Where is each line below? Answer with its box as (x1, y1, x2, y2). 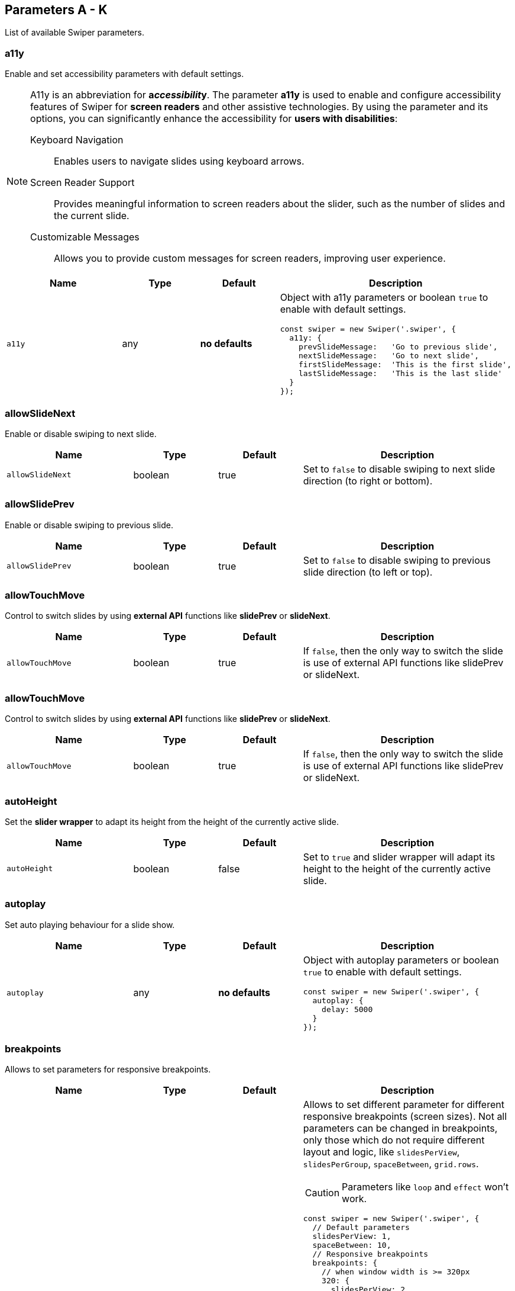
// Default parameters (312, 1223, 410, 1232)
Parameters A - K (5, 2, 108, 17)
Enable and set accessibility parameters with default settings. (5, 69, 244, 79)
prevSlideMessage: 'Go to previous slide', (298, 342, 498, 352)
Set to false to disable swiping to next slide (303, 463, 495, 475)
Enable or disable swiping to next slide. (5, 428, 157, 439)
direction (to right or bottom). (303, 474, 433, 487)
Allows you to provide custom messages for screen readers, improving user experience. (54, 252, 446, 265)
